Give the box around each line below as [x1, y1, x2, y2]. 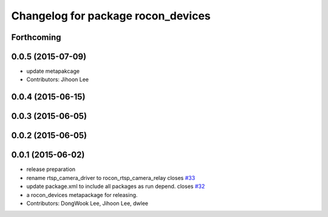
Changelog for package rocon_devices [11, 9, 211, 22]
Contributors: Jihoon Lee [26, 76, 89, 83]
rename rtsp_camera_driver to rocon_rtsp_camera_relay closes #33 [26, 174, 196, 181]
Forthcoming [11, 32, 61, 42]
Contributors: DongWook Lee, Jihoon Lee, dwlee [26, 199, 149, 207]
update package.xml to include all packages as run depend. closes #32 [26, 182, 205, 190]
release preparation [26, 165, 76, 173]
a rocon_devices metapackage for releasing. [26, 191, 138, 198]
